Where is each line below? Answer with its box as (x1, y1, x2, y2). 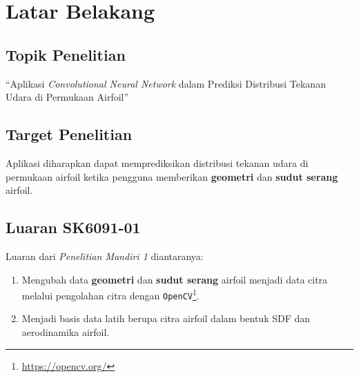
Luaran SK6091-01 (6, 217, 141, 238)
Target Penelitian (6, 123, 133, 145)
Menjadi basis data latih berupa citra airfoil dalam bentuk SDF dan (21, 311, 311, 326)
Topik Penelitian (6, 43, 126, 65)
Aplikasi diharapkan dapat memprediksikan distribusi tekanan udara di (6, 155, 309, 170)
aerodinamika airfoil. (21, 325, 110, 339)
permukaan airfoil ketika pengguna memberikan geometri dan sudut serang (6, 169, 338, 183)
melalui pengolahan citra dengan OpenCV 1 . (21, 286, 200, 302)
